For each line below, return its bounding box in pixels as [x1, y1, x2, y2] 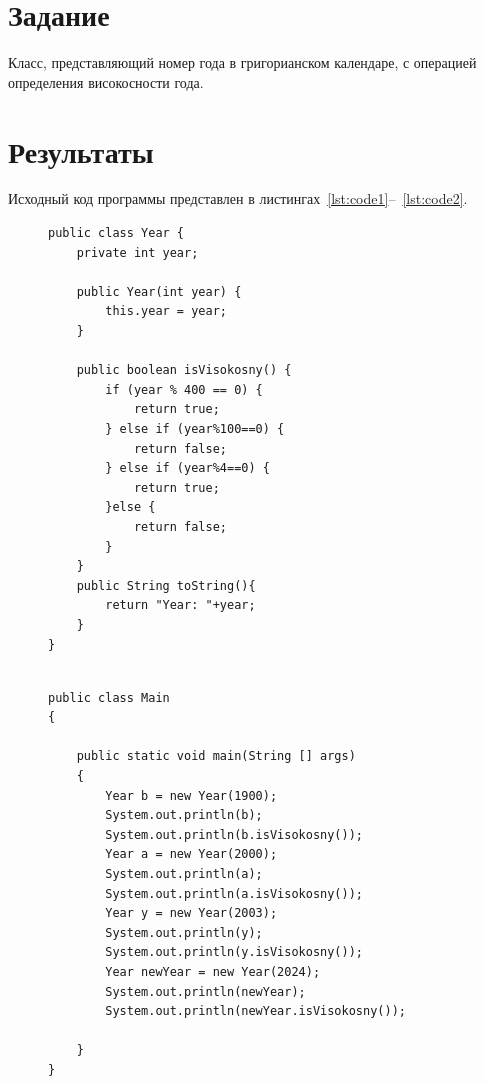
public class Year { [48, 226, 185, 241]
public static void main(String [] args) [76, 749, 356, 764]
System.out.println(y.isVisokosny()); [105, 945, 363, 960]
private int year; [76, 245, 199, 260]
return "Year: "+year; [105, 598, 256, 613]
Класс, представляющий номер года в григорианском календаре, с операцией [8, 52, 477, 73]
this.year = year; [105, 304, 227, 319]
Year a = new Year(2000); [105, 847, 278, 862]
